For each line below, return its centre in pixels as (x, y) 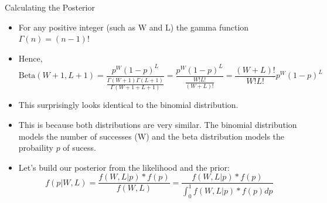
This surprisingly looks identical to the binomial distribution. (128, 105)
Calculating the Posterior (50, 7)
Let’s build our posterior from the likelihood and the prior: (124, 167)
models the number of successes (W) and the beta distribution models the (151, 136)
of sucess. (79, 148)
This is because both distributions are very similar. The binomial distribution (158, 124)
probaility (36, 148)
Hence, (30, 58)
